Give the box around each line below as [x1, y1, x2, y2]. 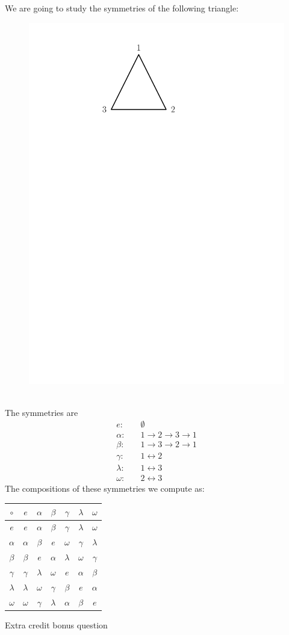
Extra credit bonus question [5, 618, 108, 631]
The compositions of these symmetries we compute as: [5, 482, 205, 495]
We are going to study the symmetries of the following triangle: [5, 2, 239, 14]
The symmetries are [5, 406, 78, 418]
